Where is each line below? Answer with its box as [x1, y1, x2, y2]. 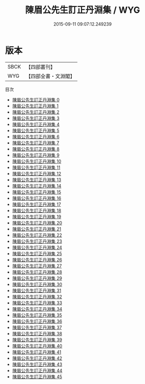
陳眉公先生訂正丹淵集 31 [12, 288, 61, 293]
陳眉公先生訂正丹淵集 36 [12, 318, 62, 324]
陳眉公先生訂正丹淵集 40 [12, 343, 62, 349]
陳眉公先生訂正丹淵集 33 [12, 300, 62, 306]
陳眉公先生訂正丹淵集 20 [12, 220, 62, 225]
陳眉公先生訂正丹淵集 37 [12, 324, 62, 330]
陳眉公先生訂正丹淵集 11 [12, 164, 60, 170]
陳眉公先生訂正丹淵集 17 [12, 201, 61, 207]
